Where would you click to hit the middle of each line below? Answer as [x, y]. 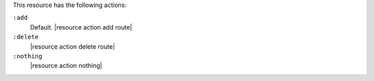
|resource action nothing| [66, 66]
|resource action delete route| [73, 46]
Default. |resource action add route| [81, 27]
